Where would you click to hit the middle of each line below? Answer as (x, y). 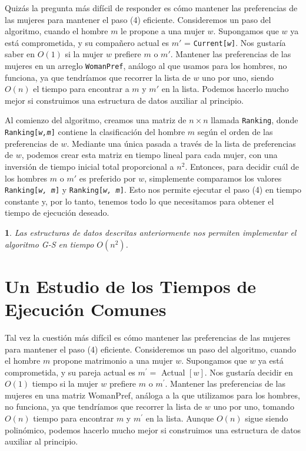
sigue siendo (267, 418)
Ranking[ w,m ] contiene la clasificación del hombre (95, 132)
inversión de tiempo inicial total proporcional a (89, 166)
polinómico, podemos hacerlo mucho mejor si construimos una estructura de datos (153, 429)
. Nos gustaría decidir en (249, 372)
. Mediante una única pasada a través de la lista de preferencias (181, 143)
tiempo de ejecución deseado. (57, 213)
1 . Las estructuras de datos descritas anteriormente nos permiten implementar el (151, 232)
